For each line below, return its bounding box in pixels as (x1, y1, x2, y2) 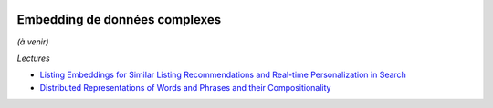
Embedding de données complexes (16, 12, 222, 27)
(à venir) (16, 36, 49, 47)
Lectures (16, 53, 50, 64)
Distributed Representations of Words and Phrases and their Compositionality (39, 82, 331, 93)
